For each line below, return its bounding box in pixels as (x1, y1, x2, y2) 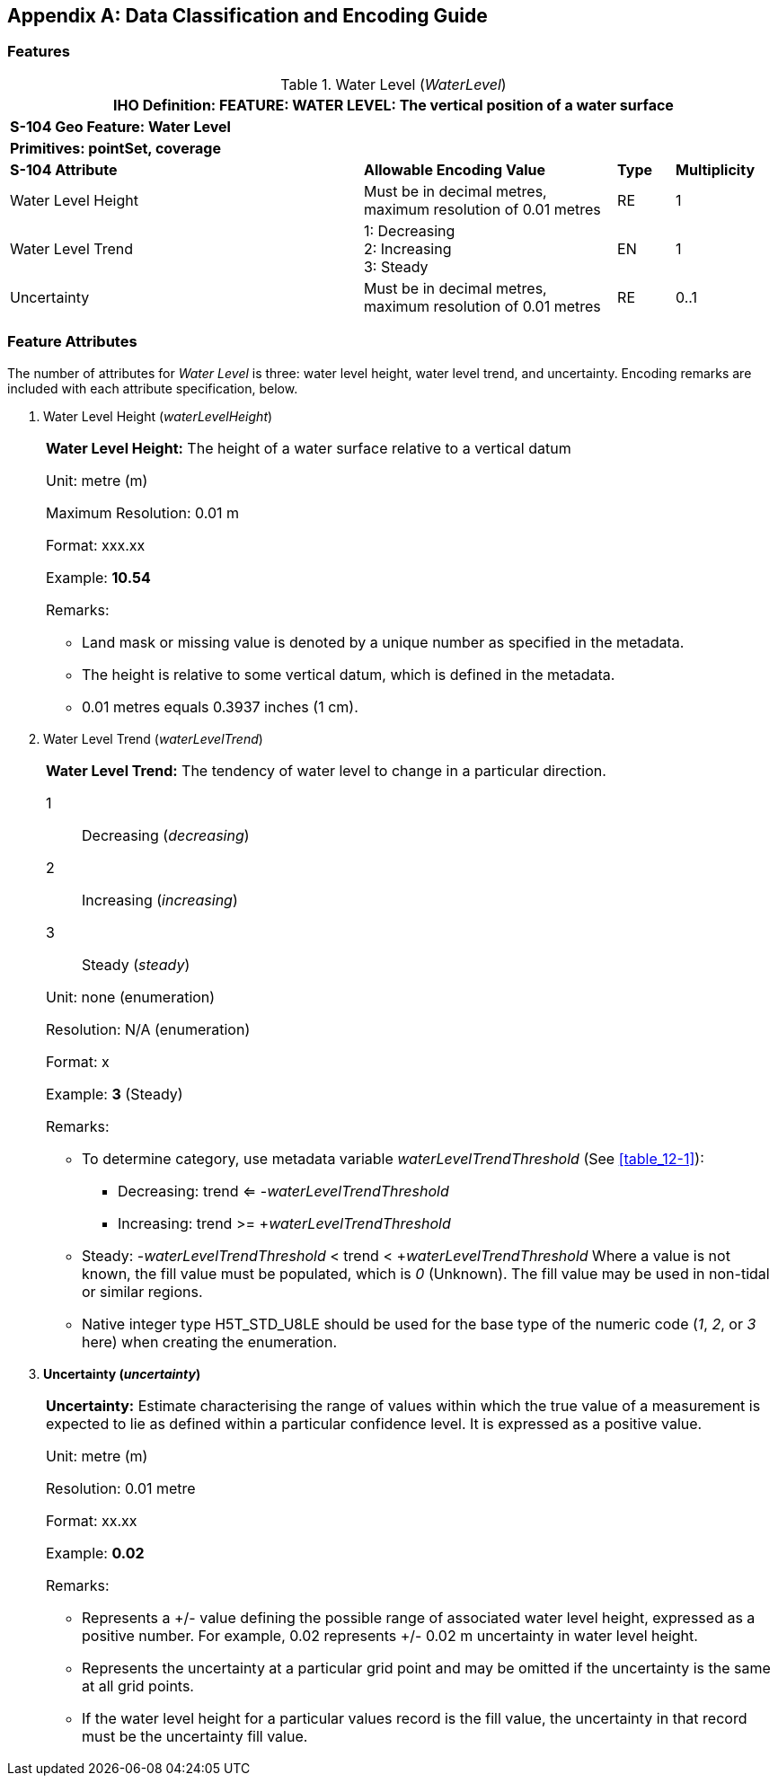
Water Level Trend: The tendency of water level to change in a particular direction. (46, 761, 606, 780)
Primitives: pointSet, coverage (10, 138, 221, 157)
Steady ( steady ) (82, 955, 190, 974)
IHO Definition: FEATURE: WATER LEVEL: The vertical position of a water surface (113, 95, 674, 114)
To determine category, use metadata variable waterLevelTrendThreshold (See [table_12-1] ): (82, 1149, 704, 1168)
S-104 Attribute (10, 160, 118, 179)
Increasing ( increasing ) (82, 890, 238, 909)
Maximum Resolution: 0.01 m (46, 503, 240, 522)
